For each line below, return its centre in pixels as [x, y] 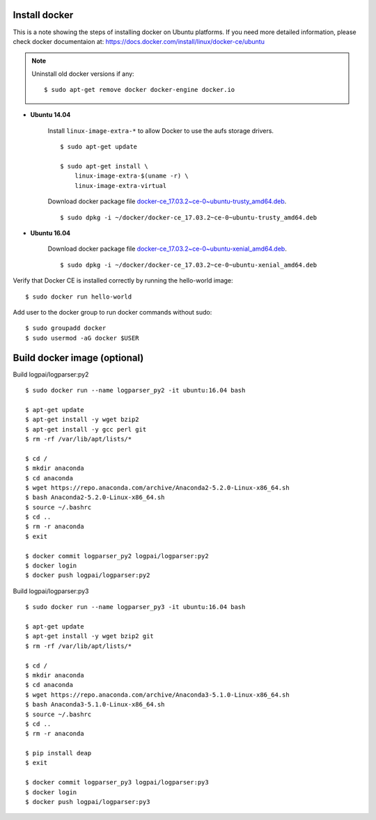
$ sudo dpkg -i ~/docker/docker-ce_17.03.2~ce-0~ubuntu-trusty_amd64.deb [189, 217]
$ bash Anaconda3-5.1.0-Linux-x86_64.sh [95, 704]
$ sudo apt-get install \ [104, 166]
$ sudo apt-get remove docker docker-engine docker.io [140, 90]
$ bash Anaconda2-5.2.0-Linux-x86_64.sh [95, 497]
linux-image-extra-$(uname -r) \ [132, 176]
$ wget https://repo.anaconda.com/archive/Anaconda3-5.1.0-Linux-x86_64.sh [157, 695]
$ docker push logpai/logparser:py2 [88, 575]
